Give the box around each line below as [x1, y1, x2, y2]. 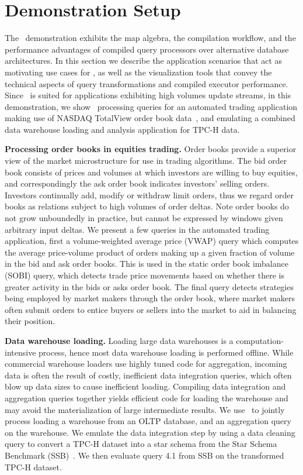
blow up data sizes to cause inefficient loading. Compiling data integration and [5, 380, 286, 393]
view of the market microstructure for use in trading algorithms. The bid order [5, 154, 287, 167]
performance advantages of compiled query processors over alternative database [5, 43, 289, 55]
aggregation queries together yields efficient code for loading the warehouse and [5, 391, 288, 404]
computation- [236, 334, 284, 346]
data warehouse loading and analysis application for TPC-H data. [5, 123, 240, 135]
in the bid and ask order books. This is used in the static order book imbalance [5, 257, 288, 270]
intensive [5, 346, 36, 358]
